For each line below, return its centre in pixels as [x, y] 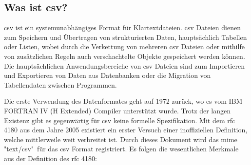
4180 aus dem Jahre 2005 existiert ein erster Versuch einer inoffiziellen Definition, [126, 130]
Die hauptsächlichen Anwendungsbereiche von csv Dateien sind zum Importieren [124, 65]
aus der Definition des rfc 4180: [51, 158]
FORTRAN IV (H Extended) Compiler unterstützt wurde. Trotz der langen [117, 110]
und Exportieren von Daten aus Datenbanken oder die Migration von [107, 75]
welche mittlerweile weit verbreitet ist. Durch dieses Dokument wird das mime [121, 139]
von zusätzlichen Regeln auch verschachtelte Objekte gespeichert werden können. [125, 56]
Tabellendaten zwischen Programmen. [60, 84]
